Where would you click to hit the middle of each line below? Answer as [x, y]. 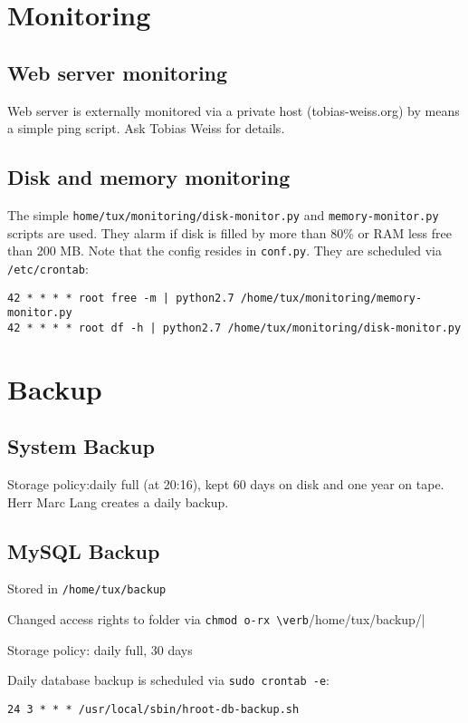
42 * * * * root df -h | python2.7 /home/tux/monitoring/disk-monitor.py [234, 328]
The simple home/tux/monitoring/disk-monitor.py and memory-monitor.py [223, 214]
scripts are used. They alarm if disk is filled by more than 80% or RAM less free [229, 232]
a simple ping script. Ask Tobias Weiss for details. [146, 128]
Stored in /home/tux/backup [87, 588]
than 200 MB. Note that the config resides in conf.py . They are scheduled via [224, 251]
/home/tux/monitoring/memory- [331, 298]
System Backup [81, 446]
